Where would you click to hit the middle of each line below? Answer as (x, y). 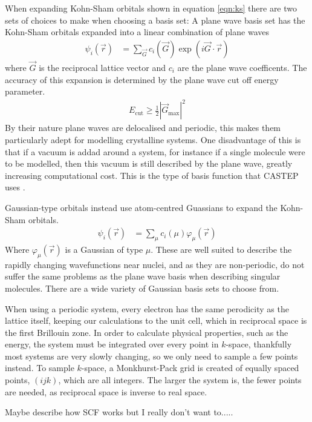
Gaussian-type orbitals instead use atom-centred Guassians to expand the (141, 207)
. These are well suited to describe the (221, 249)
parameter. (25, 91)
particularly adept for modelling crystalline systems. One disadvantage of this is (153, 139)
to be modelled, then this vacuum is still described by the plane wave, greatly (149, 163)
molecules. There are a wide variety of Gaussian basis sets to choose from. (142, 288)
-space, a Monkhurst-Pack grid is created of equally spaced (190, 368)
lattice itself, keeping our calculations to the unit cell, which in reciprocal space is (156, 320)
